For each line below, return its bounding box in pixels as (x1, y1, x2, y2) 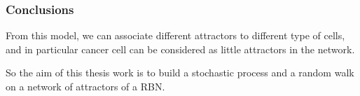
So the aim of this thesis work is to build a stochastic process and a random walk (6, 65, 354, 80)
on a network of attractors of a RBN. (6, 79, 165, 93)
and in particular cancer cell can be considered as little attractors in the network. (6, 41, 355, 56)
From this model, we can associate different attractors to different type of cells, (6, 28, 345, 43)
